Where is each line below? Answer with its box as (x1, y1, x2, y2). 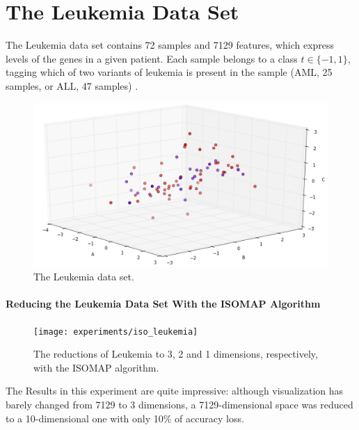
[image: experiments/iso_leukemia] (33, 326, 198, 337)
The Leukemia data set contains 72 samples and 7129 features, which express (6, 38, 335, 52)
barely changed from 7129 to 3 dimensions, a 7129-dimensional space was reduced (6, 397, 353, 411)
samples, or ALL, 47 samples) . (6, 78, 138, 93)
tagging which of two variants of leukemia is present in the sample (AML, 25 (6, 65, 333, 79)
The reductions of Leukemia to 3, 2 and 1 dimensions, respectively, (33, 347, 318, 361)
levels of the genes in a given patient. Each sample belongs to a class (6, 51, 298, 65)
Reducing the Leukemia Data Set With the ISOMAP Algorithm (6, 296, 321, 311)
